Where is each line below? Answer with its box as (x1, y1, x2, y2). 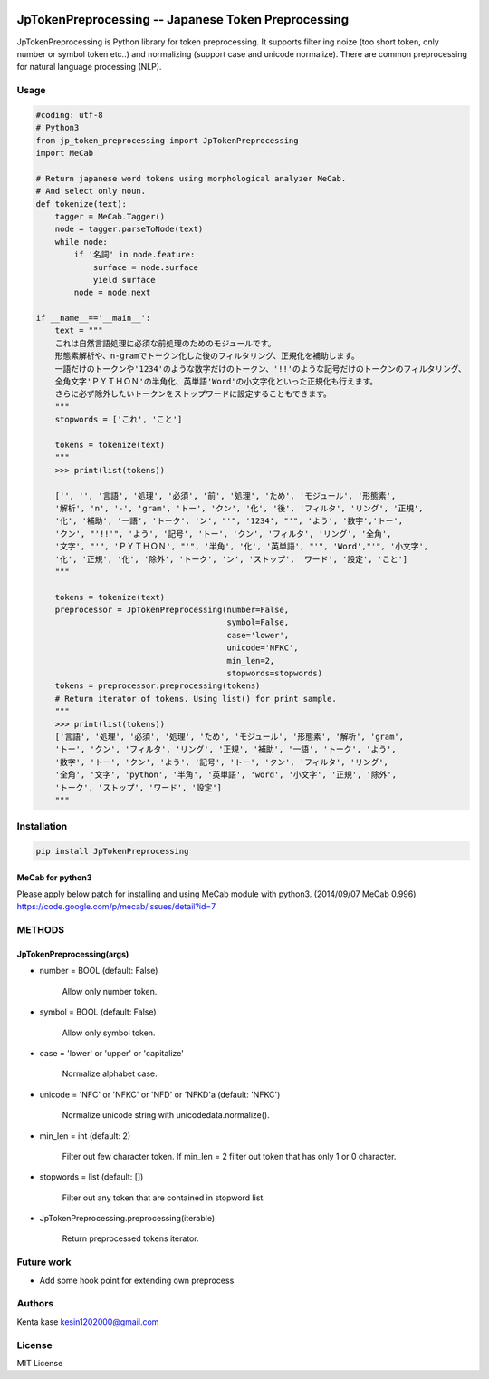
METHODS (16, 924, 65, 937)
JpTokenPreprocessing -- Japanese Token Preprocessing (16, 12, 349, 27)
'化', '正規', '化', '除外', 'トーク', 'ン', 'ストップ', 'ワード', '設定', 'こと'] (54, 554, 408, 564)
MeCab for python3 (16, 871, 92, 883)
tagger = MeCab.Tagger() (54, 211, 166, 221)
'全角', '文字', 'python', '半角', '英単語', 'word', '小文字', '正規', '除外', (54, 770, 398, 780)
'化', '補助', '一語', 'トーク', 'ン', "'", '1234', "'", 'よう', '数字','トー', (54, 516, 403, 526)
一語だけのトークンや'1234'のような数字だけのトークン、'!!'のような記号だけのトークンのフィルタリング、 (54, 364, 466, 374)
